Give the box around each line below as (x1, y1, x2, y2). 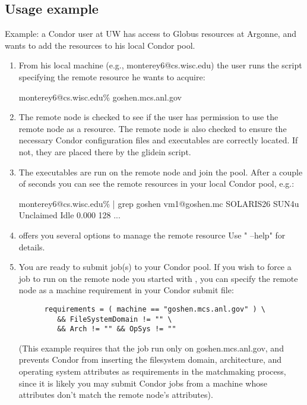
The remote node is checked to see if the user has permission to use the (18, 111, 278, 123)
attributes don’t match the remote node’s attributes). (18, 388, 213, 401)
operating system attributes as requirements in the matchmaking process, (18, 365, 286, 378)
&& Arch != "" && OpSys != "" (57, 325, 176, 334)
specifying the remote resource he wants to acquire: (18, 70, 205, 83)
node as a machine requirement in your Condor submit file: (18, 284, 234, 296)
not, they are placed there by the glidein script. (18, 145, 191, 158)
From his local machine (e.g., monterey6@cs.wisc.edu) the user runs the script (18, 59, 302, 71)
